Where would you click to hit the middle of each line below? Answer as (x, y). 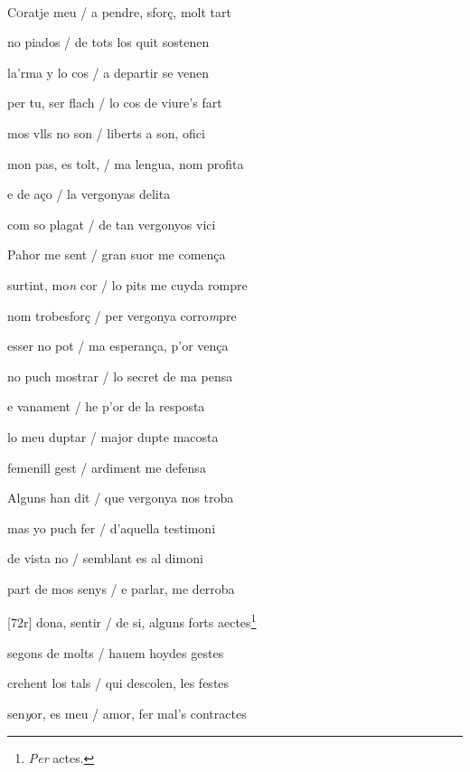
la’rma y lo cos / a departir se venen (108, 72)
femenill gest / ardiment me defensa (107, 467)
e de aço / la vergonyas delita (89, 194)
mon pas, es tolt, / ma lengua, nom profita (126, 163)
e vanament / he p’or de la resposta (106, 406)
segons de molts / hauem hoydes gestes (116, 652)
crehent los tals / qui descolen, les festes (118, 683)
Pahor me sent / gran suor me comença (117, 254)
